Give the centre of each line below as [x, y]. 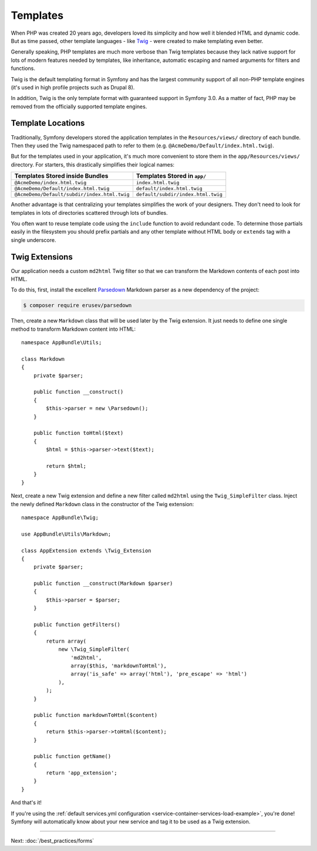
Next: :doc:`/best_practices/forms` [53, 841]
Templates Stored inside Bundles [61, 176]
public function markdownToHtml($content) [95, 715]
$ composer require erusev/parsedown [77, 305]
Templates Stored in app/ [171, 176]
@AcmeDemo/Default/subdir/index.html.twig [72, 195]
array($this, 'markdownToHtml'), [119, 666]
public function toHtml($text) [78, 433]
